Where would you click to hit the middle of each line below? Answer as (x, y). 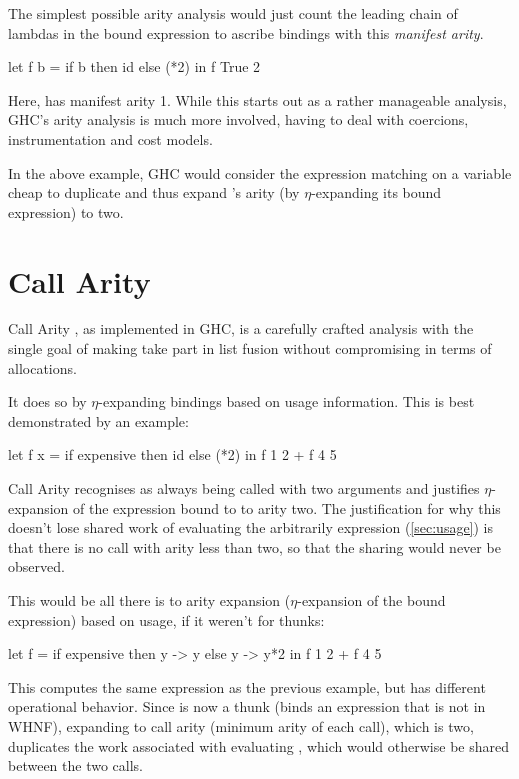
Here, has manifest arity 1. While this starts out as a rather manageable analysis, (257, 99)
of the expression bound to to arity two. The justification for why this (287, 507)
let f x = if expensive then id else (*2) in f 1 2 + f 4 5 (172, 454)
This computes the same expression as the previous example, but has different (247, 686)
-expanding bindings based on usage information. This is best (286, 401)
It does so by (47, 401)
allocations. (42, 367)
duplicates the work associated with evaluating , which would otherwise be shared (258, 745)
